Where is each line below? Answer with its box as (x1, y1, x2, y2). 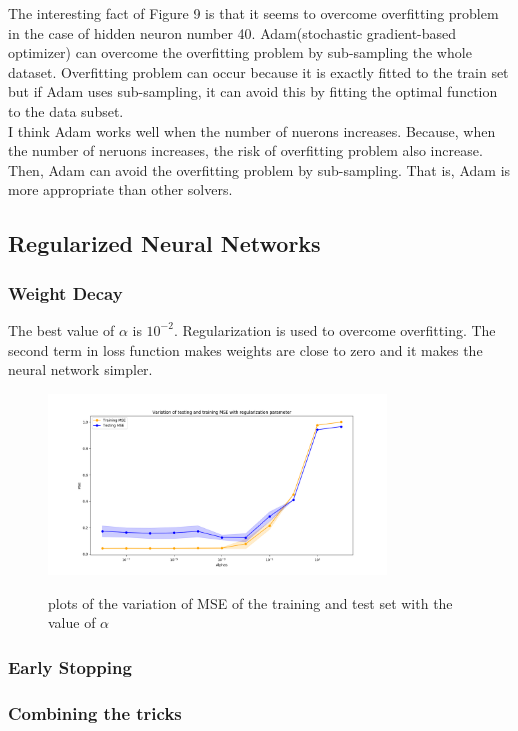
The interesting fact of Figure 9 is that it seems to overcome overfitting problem (8, 3, 499, 23)
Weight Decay (8, 280, 123, 305)
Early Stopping (8, 654, 132, 679)
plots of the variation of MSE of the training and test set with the (48, 592, 453, 613)
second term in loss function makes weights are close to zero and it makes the (8, 339, 483, 360)
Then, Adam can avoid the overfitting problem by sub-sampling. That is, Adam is (8, 159, 511, 180)
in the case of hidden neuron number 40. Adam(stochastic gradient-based (8, 22, 457, 43)
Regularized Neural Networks (8, 228, 321, 259)
